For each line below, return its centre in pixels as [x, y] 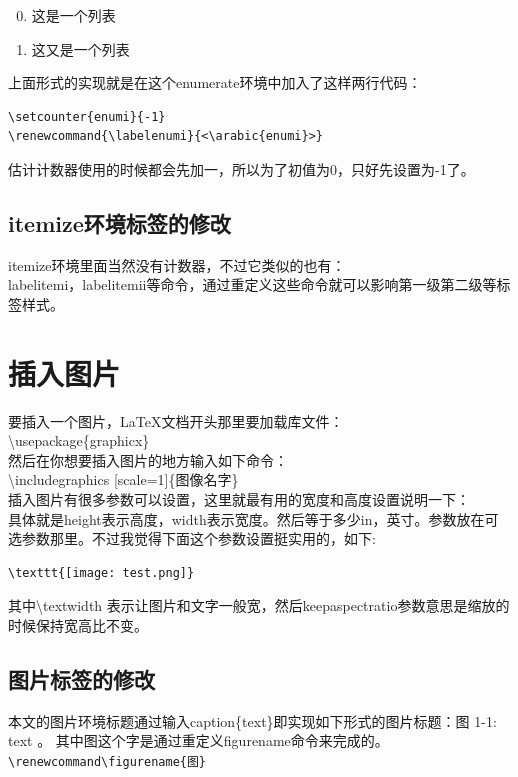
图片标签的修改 [81, 679]
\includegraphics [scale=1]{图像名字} [123, 479]
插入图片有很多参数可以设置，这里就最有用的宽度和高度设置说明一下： [239, 499]
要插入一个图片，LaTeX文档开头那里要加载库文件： [176, 420]
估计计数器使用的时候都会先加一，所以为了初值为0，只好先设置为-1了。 [241, 168]
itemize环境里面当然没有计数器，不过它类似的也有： [177, 264]
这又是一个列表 [80, 48]
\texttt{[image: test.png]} [101, 572]
